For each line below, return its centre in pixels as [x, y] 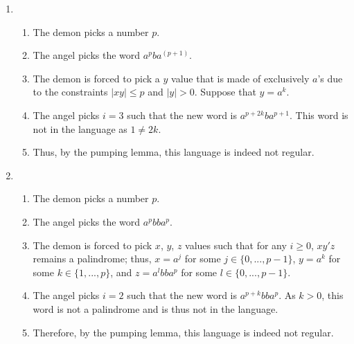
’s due [330, 78]
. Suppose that [225, 92]
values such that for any [236, 245]
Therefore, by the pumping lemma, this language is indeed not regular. [183, 332]
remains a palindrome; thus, [92, 259]
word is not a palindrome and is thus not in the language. [156, 308]
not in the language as [80, 128]
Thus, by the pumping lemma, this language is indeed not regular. [174, 152]
